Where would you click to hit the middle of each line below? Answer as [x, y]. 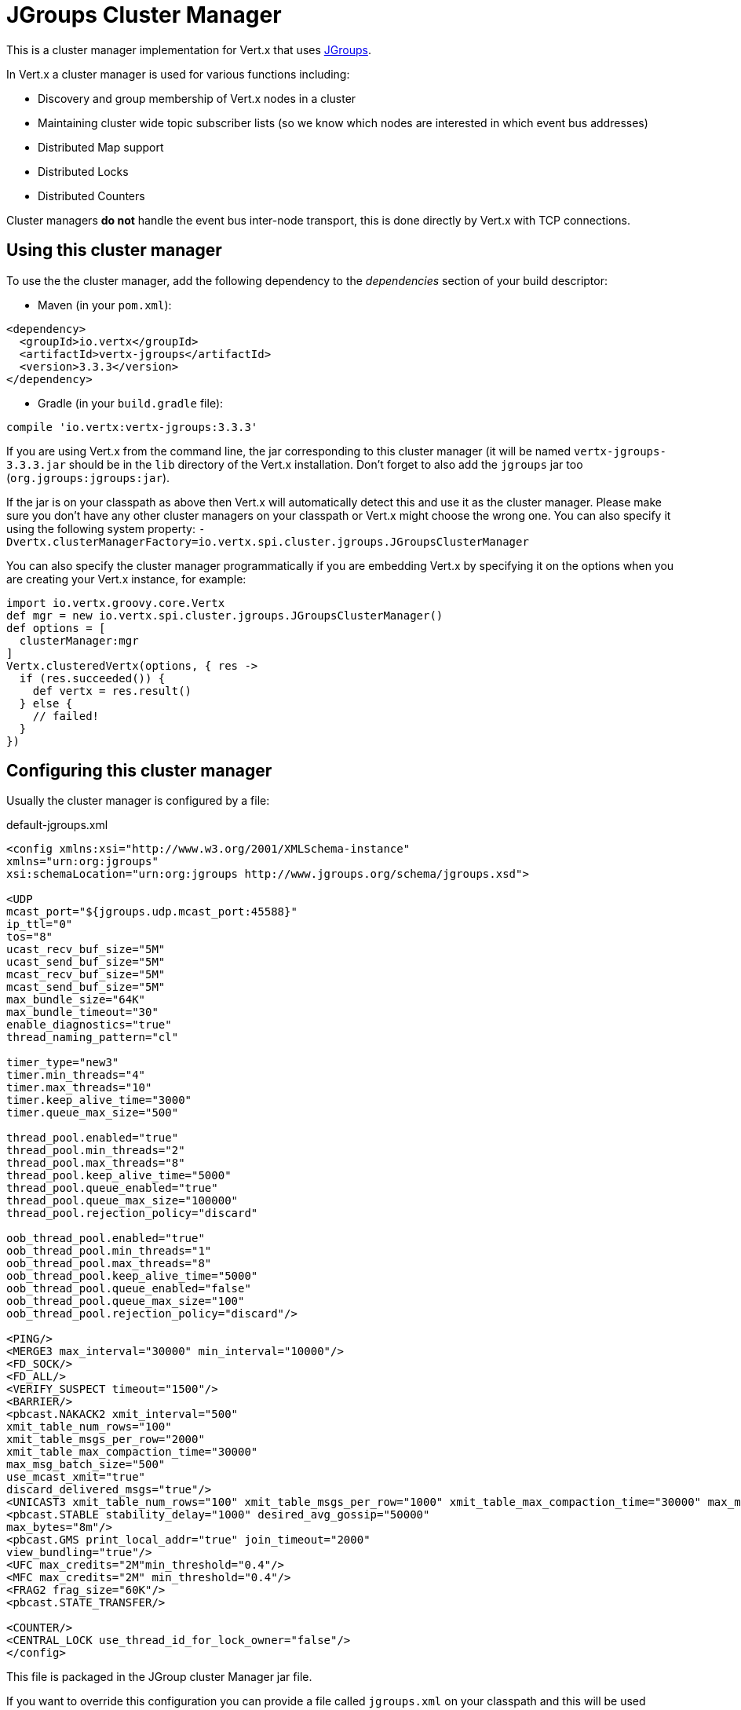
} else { [46, 703]
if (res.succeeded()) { [92, 678]
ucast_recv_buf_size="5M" [86, 950]
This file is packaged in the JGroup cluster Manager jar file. [159, 1677]
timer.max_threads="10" [79, 1088]
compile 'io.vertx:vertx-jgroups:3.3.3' [132, 427]
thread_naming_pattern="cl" [93, 1038]
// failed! [66, 716]
